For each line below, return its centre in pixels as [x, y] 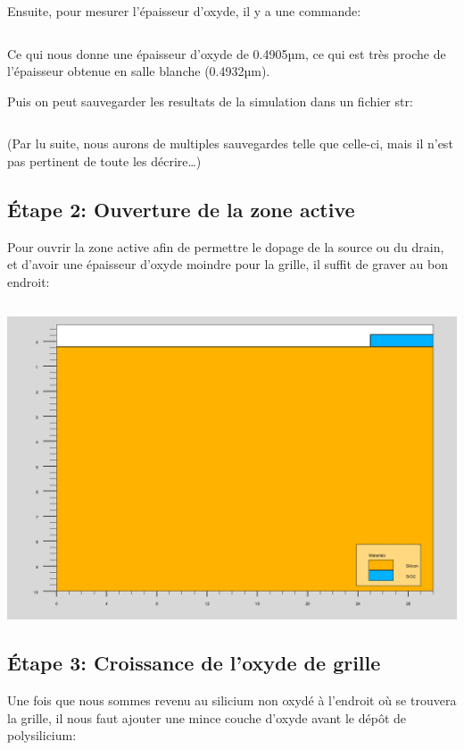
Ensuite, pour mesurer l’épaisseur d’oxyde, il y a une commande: [184, 11]
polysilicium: [42, 735]
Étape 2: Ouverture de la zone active [181, 209]
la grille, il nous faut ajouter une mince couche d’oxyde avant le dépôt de [207, 717]
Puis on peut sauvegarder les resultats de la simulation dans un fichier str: [210, 101]
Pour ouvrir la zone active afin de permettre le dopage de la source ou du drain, [226, 246]
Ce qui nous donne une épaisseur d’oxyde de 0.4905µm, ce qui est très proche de [227, 53]
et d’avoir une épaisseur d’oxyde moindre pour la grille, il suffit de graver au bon [228, 264]
